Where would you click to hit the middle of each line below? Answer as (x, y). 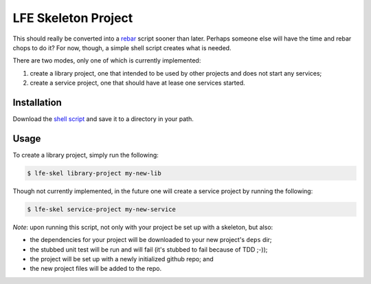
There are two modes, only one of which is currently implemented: (107, 61)
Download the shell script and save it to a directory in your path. (103, 119)
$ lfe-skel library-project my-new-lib (94, 173)
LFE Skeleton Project (73, 18)
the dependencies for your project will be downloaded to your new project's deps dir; (151, 240)
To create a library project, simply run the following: (86, 155)
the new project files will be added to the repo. (95, 269)
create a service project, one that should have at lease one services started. (137, 83)
